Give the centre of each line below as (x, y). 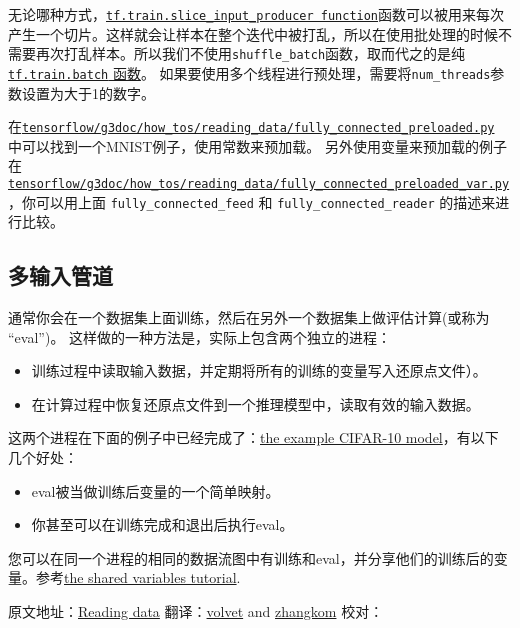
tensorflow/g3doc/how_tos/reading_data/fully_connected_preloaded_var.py (259, 184)
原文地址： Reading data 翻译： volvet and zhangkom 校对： (196, 611)
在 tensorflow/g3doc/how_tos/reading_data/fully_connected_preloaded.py (251, 126)
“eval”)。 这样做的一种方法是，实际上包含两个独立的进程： (200, 336)
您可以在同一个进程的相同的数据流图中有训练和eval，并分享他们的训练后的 (251, 557)
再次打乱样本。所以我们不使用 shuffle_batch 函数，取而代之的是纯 (250, 53)
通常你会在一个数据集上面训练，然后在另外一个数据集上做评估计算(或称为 (249, 317)
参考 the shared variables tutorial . (138, 577)
